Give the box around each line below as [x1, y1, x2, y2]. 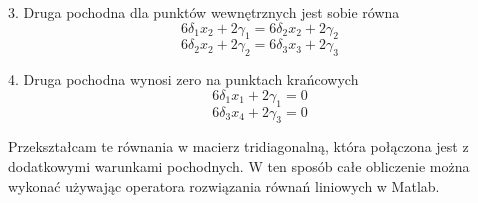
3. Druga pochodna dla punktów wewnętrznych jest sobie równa [8, 2, 400, 22]
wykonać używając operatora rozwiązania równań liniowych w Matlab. [8, 175, 440, 196]
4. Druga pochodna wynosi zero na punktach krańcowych [8, 69, 359, 90]
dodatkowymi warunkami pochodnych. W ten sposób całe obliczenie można [8, 155, 470, 176]
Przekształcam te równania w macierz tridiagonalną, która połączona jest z [8, 136, 469, 157]
